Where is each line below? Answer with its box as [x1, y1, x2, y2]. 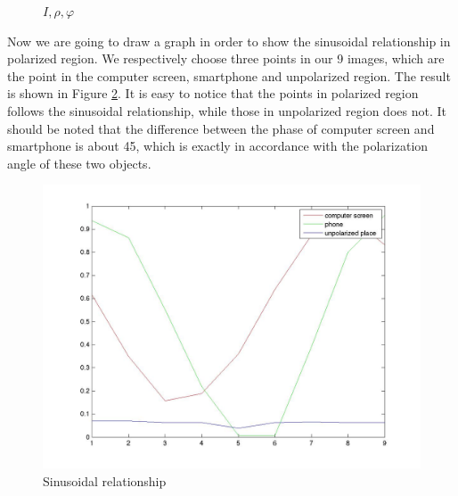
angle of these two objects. [7, 153, 151, 172]
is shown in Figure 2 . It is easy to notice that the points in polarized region [7, 84, 419, 103]
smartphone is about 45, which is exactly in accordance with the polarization [7, 136, 429, 155]
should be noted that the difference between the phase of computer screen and [7, 119, 435, 137]
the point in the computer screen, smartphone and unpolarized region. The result [7, 66, 451, 85]
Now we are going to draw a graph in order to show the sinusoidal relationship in [7, 31, 451, 50]
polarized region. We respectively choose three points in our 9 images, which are [7, 49, 445, 68]
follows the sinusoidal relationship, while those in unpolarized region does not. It [7, 101, 446, 120]
